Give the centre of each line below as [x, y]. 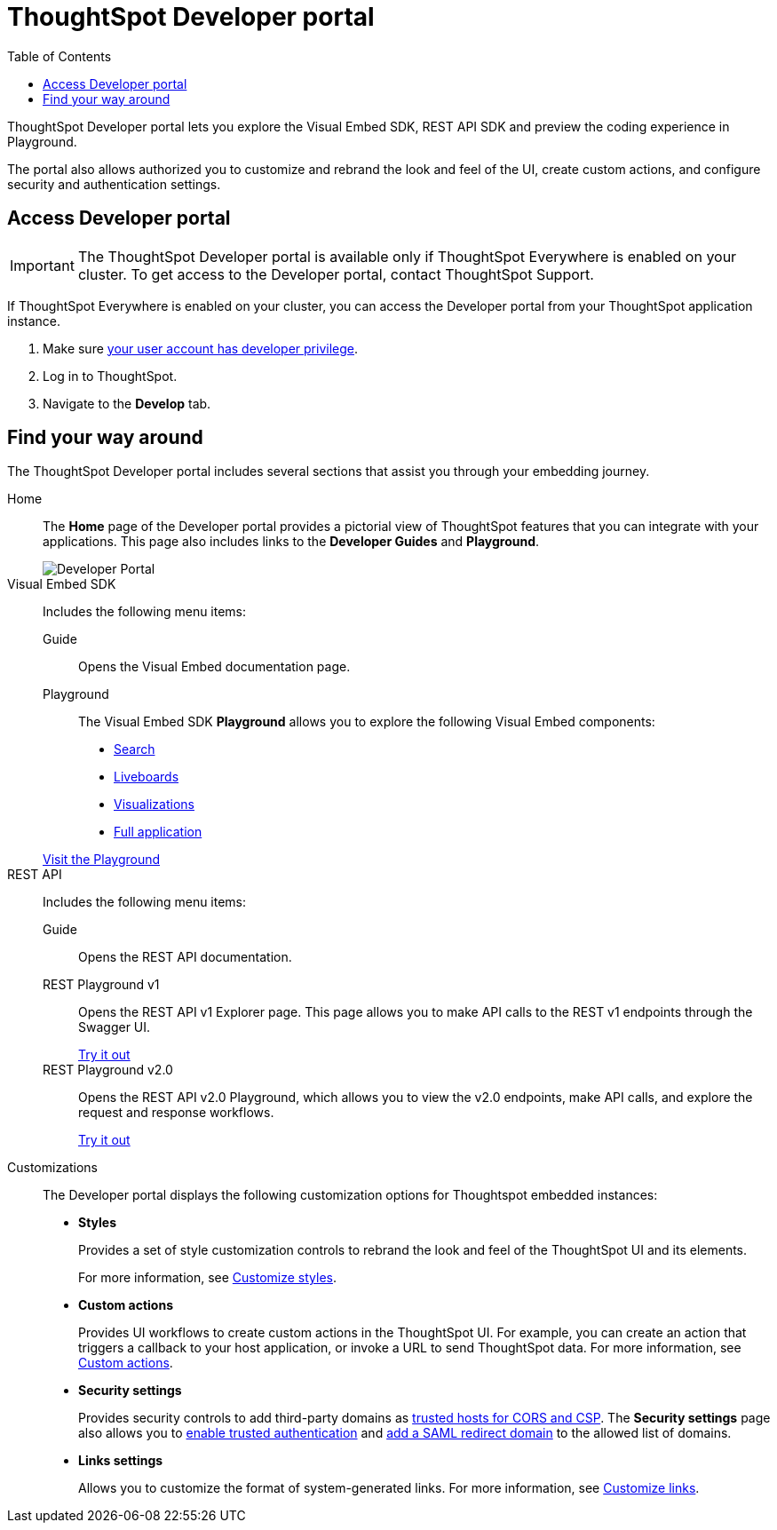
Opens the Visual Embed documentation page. [214, 667]
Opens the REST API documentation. [185, 957]
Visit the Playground [102, 860]
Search [135, 749]
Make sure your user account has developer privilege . [201, 348]
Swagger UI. [115, 1027]
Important [42, 265]
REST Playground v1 [101, 985]
